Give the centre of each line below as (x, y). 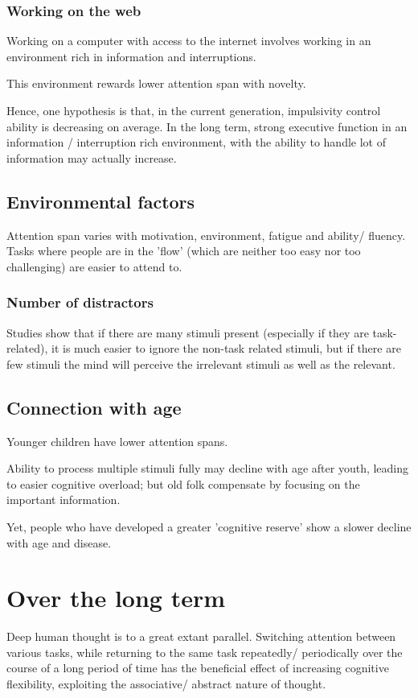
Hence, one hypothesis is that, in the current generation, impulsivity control (194, 110)
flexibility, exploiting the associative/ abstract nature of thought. (166, 684)
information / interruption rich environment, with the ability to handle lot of (196, 142)
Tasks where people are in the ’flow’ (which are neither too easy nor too (184, 251)
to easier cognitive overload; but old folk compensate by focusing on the (183, 483)
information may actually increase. (92, 157)
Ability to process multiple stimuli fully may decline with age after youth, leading (208, 468)
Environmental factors (101, 201)
